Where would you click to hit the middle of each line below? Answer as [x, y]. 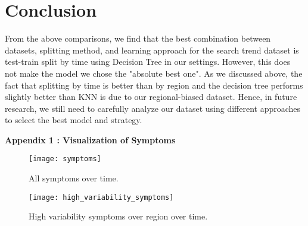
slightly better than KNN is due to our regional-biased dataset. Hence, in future [151, 97]
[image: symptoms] [65, 159]
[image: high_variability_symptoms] [101, 197]
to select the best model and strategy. [74, 120]
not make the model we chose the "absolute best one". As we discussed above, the [154, 73]
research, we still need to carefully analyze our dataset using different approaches [153, 108]
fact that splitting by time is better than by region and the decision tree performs [154, 85]
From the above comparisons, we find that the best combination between [138, 38]
